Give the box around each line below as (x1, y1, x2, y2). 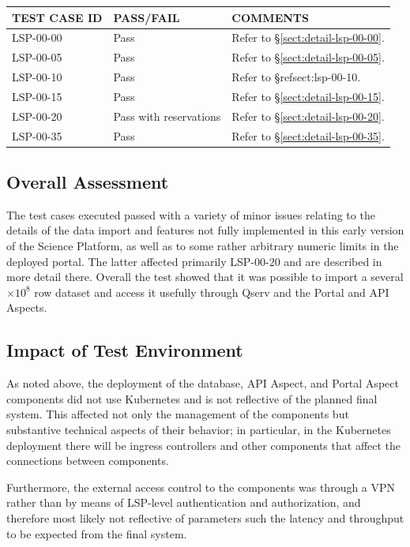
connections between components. (6, 452, 169, 469)
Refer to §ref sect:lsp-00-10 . (231, 69, 361, 85)
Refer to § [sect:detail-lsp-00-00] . (231, 29, 385, 46)
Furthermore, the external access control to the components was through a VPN (6, 478, 396, 495)
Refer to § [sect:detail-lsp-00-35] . (231, 127, 385, 144)
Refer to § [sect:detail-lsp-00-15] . (231, 88, 385, 104)
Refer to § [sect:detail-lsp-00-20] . (231, 107, 385, 124)
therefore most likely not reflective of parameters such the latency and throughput (6, 509, 404, 526)
